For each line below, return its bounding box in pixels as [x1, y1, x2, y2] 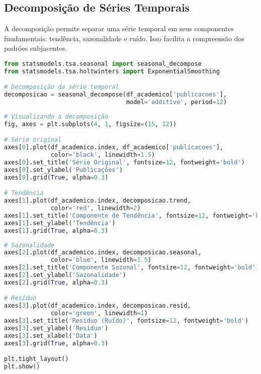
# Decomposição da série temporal [4, 83, 119, 91]
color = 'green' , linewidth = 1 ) [51, 310, 148, 317]
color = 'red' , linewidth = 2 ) [51, 205, 141, 212]
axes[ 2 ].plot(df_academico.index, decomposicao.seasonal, [4, 249, 202, 256]
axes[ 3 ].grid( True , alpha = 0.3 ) [4, 339, 108, 347]
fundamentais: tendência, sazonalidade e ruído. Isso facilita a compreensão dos [4, 33, 244, 43]
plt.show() [4, 363, 40, 370]
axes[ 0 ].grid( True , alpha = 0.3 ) [4, 173, 108, 181]
